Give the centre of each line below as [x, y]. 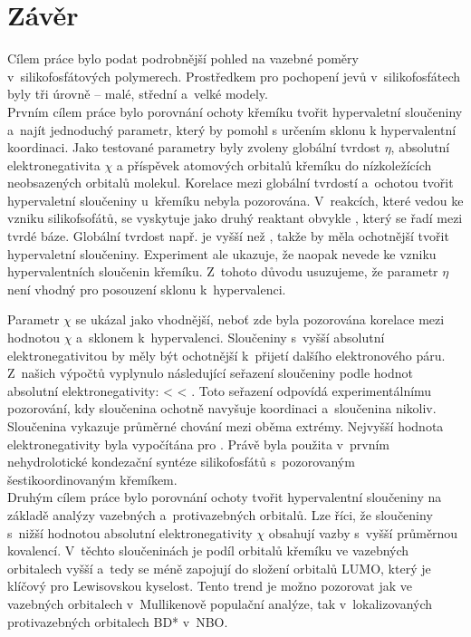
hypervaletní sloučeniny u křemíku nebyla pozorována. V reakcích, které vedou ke [235, 200]
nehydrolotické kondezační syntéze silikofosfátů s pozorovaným [181, 462]
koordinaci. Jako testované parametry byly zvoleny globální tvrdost [194, 147]
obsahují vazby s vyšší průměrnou [363, 532]
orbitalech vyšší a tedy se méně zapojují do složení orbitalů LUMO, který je [219, 568]
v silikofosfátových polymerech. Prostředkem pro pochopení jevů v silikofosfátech [234, 76]
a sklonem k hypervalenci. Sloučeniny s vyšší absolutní [231, 338]
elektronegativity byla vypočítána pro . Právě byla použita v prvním [198, 444]
